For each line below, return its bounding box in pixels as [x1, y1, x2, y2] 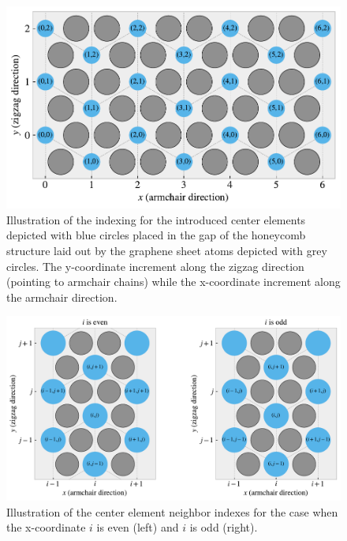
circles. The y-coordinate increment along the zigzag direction [6, 257, 304, 274]
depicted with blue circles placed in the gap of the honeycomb [6, 227, 306, 243]
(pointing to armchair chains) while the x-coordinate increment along [6, 273, 341, 290]
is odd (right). [189, 519, 258, 535]
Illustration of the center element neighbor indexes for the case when [6, 503, 338, 520]
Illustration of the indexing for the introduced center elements [6, 211, 306, 227]
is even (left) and [96, 519, 179, 535]
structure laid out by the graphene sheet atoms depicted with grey [6, 242, 327, 259]
